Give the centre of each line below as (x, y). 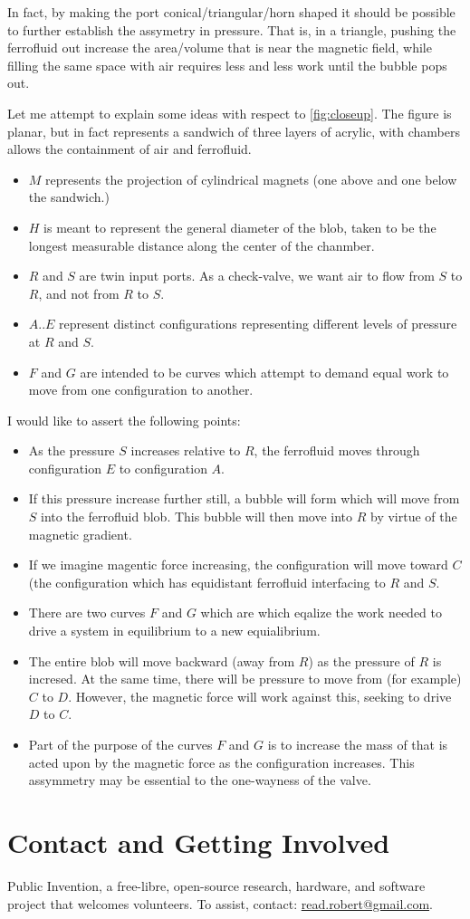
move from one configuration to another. (141, 390)
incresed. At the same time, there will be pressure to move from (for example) (245, 679)
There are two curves (87, 613)
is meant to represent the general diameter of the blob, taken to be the (240, 227)
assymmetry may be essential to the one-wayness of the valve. (200, 780)
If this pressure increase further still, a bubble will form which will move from (244, 498)
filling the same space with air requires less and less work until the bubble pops (227, 65)
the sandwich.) (69, 197)
